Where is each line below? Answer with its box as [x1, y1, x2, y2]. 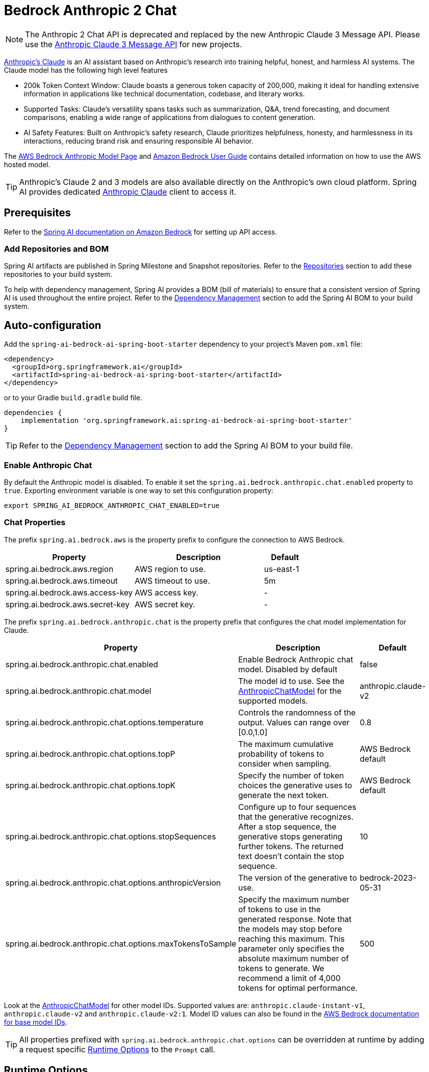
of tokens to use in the [238, 904, 321, 914]
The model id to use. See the [238, 676, 345, 686]
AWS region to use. [134, 564, 206, 574]
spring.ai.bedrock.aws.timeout [5, 575, 118, 586]
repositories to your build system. [4, 270, 113, 279]
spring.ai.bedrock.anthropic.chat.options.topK [5, 780, 176, 790]
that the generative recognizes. [238, 811, 354, 822]
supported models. [238, 695, 308, 706]
